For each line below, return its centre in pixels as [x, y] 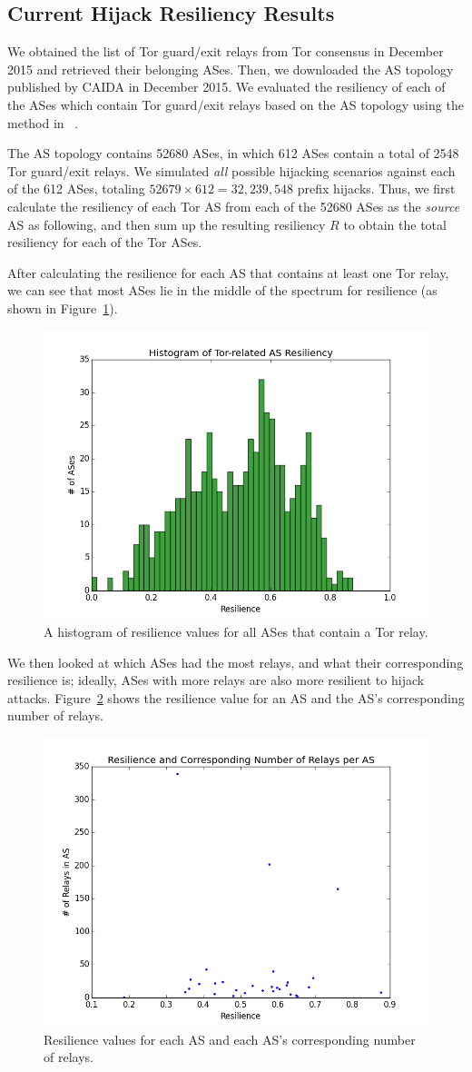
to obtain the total [395, 224]
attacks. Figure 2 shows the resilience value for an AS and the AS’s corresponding [236, 697]
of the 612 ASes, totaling [76, 189]
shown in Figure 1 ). [63, 308]
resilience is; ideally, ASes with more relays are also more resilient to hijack [216, 680]
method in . [43, 122]
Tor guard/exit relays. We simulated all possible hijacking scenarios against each [231, 170]
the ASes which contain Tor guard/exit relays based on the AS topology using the [236, 104]
